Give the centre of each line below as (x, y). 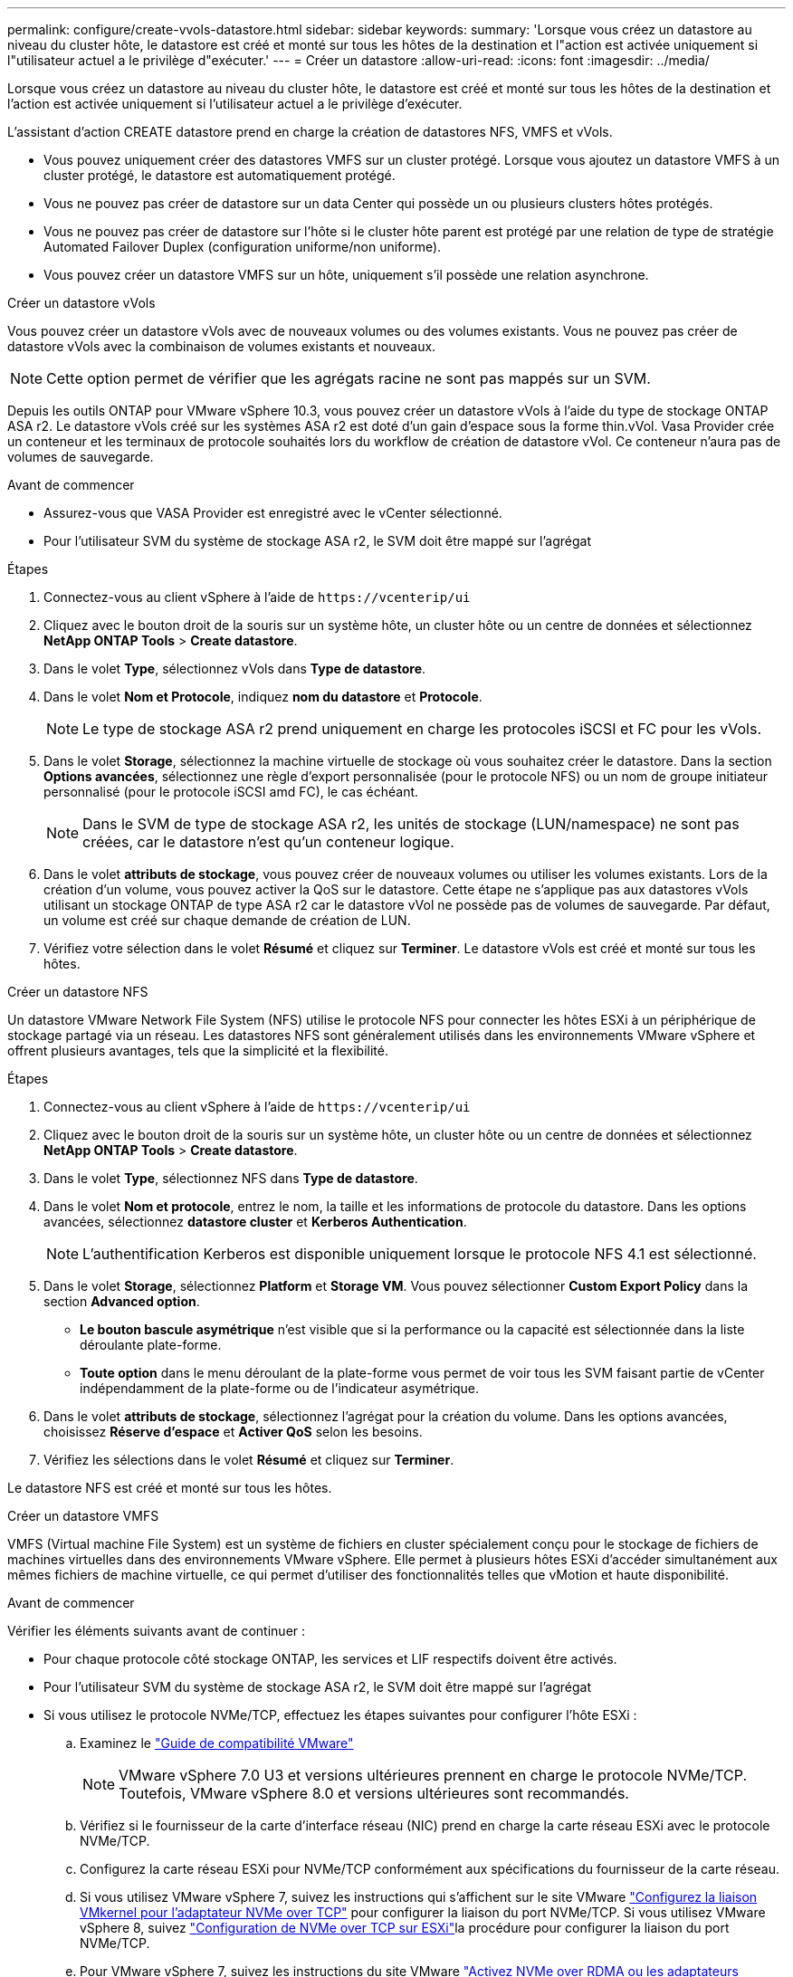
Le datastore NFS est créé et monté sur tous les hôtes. (170, 1488)
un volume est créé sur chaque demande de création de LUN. (227, 920)
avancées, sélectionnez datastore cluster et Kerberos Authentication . (255, 1222)
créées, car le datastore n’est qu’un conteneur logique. (268, 842)
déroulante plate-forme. (151, 1345)
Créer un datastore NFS (78, 992)
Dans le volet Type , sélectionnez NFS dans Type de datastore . (231, 1178)
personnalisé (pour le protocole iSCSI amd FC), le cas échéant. (231, 792)
